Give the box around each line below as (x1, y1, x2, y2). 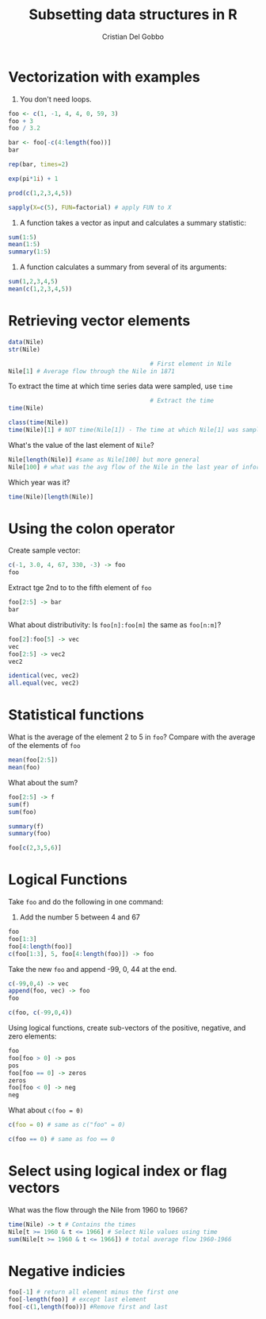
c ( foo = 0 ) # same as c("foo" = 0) (8, 1121, 126, 1129)
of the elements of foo (8, 741, 81, 750)
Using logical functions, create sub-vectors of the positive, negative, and (8, 1023, 246, 1033)
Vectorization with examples (8, 67, 200, 86)
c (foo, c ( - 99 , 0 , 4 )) (8, 1009, 73, 1017)
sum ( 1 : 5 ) (8, 233, 37, 241)
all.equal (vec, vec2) (8, 679, 80, 688)
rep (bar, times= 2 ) (8, 160, 69, 168)
